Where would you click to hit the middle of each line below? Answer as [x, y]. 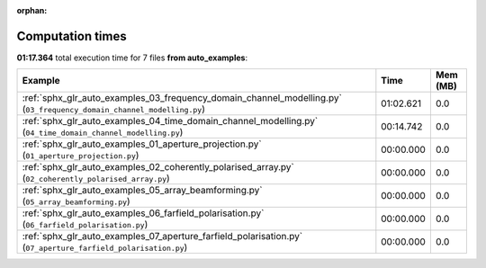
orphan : [32, 10]
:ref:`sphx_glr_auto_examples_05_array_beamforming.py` [142, 191]
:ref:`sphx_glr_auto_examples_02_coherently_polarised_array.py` [158, 167]
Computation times [72, 36]
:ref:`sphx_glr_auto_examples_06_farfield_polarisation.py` [143, 213]
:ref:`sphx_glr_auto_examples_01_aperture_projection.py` [142, 144]
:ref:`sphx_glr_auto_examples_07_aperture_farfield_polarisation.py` [162, 237]
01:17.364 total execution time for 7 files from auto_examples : [132, 58]
